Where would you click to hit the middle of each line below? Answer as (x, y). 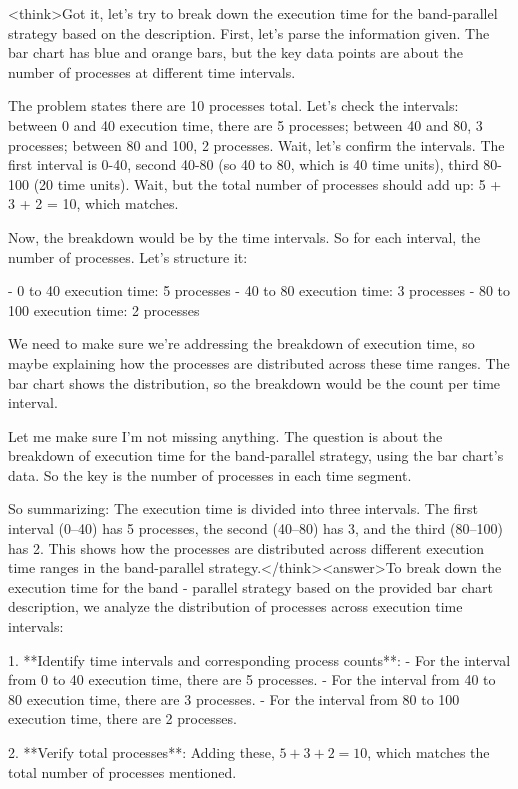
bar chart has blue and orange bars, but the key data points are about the (236, 52)
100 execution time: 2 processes (104, 309)
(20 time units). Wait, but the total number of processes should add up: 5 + (267, 183)
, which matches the (428, 752)
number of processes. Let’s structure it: (128, 256)
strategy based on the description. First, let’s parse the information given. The (249, 32)
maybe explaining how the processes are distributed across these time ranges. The (259, 362)
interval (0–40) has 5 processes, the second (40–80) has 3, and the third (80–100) (255, 528)
